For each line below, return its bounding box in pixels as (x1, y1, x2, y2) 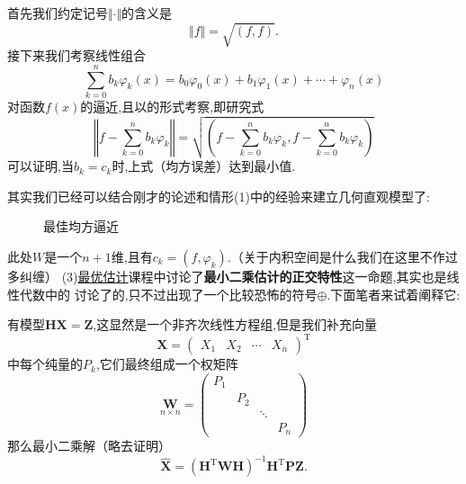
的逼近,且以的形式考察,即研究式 (80, 96, 264, 115)
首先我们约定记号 (7, 4, 108, 22)
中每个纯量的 (7, 354, 83, 373)
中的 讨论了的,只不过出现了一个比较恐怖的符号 (44, 284, 318, 303)
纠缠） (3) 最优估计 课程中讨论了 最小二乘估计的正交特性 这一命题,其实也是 (19, 266, 447, 285)
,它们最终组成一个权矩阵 (95, 354, 238, 373)
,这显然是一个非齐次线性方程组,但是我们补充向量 (93, 315, 378, 334)
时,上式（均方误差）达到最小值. (112, 157, 296, 175)
